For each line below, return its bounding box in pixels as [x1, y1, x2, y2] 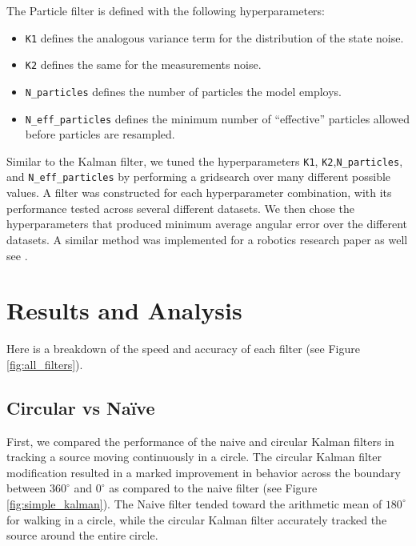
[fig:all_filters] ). [6, 355, 83, 372]
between [6, 480, 46, 496]
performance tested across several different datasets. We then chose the [6, 199, 355, 216]
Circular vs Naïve [6, 395, 155, 420]
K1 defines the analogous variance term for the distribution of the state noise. [25, 29, 404, 46]
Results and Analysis [6, 294, 242, 327]
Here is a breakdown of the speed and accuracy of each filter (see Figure [6, 340, 360, 357]
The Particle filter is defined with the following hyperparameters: [6, 2, 326, 18]
